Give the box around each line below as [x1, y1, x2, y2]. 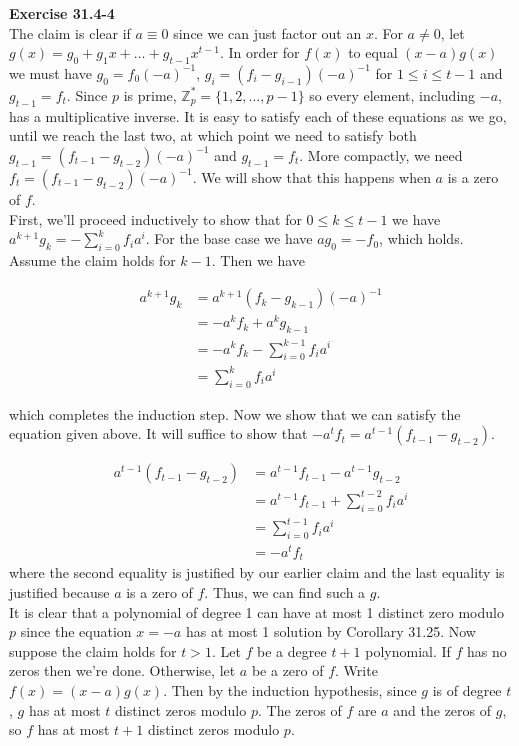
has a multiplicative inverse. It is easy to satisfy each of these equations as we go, [9, 105, 507, 126]
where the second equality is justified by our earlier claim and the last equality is [9, 562, 505, 583]
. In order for [219, 42, 300, 63]
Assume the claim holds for [9, 249, 176, 270]
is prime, [123, 84, 177, 105]
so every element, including [309, 84, 476, 105]
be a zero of [251, 660, 324, 681]
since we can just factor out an [173, 22, 362, 43]
